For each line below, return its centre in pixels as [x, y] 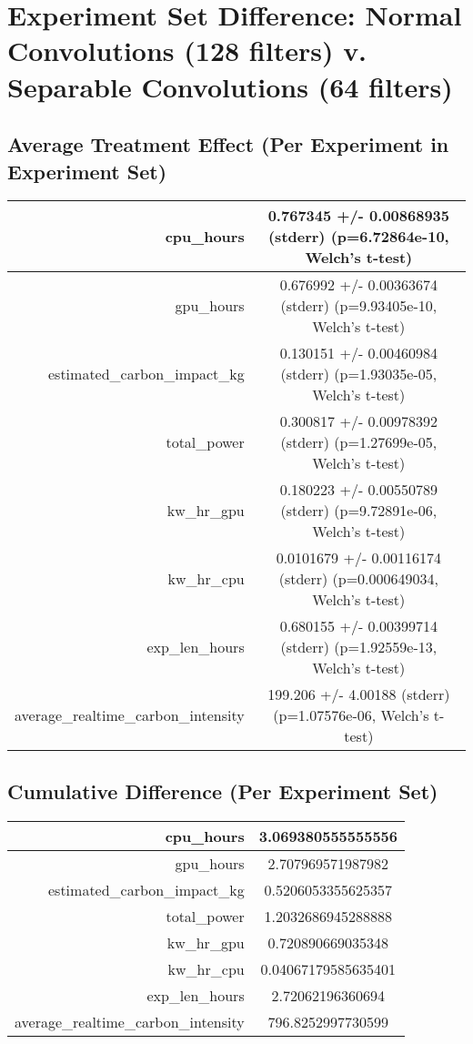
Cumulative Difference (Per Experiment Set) [223, 791]
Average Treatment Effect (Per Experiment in [228, 144]
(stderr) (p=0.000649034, [358, 579]
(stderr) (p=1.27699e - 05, [359, 442]
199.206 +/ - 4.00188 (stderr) [359, 694]
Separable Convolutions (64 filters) [230, 86]
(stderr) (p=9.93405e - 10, [359, 306]
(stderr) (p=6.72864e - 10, [358, 237]
